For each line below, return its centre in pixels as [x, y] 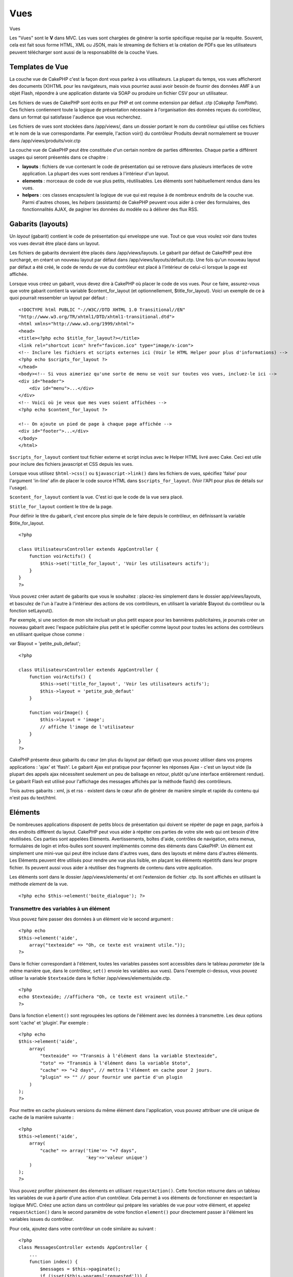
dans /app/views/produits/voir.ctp [45, 140]
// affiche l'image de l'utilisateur [87, 727]
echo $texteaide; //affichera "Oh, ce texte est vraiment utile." [103, 997]
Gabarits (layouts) [39, 224]
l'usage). [19, 488]
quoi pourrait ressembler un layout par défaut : [58, 298]
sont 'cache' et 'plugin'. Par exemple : [49, 1023]
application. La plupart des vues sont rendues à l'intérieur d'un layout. [96, 174]
